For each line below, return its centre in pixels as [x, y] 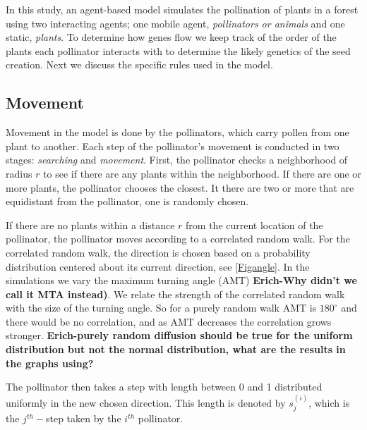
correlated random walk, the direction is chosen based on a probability [158, 252]
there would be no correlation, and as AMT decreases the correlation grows [169, 321]
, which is [329, 402]
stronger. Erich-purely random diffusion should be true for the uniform [179, 335]
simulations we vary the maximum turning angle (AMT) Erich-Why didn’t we [181, 280]
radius [19, 173]
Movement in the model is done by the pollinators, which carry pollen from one [178, 132]
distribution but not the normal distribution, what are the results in [176, 349]
